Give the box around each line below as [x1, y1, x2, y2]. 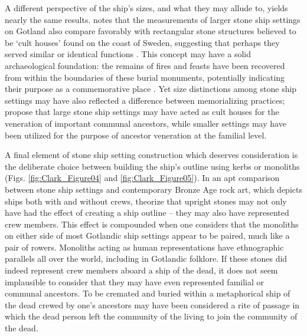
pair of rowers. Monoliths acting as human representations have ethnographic [5, 241, 284, 253]
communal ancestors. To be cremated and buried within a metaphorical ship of [5, 287, 290, 299]
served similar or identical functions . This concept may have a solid [5, 48, 251, 60]
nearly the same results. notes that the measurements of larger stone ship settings [5, 13, 301, 25]
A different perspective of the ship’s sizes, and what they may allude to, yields [5, 2, 288, 14]
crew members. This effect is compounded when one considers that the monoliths [5, 218, 299, 230]
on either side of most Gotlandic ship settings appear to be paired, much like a [5, 229, 290, 242]
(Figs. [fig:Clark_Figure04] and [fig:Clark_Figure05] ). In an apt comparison [5, 172, 280, 184]
